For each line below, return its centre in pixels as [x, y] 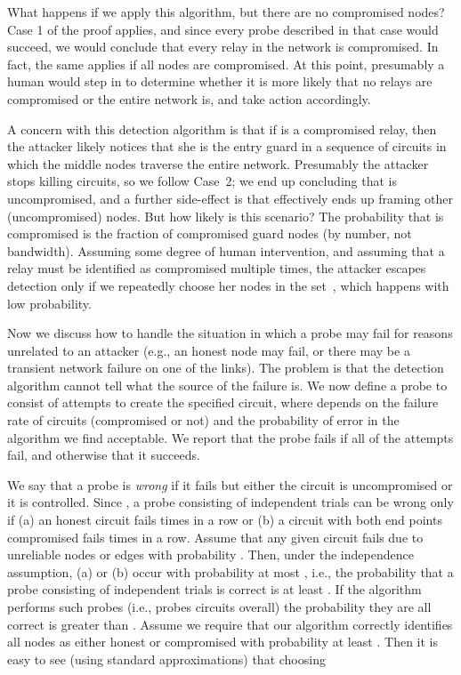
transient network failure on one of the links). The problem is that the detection [226, 368]
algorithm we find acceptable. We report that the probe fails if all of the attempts [230, 437]
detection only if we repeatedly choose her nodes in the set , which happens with [228, 285]
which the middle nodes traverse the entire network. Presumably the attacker [218, 163]
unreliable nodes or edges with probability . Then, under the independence [210, 554]
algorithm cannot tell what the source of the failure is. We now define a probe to [227, 385]
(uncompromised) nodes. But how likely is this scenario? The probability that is [226, 216]
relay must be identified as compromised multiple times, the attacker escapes [217, 268]
